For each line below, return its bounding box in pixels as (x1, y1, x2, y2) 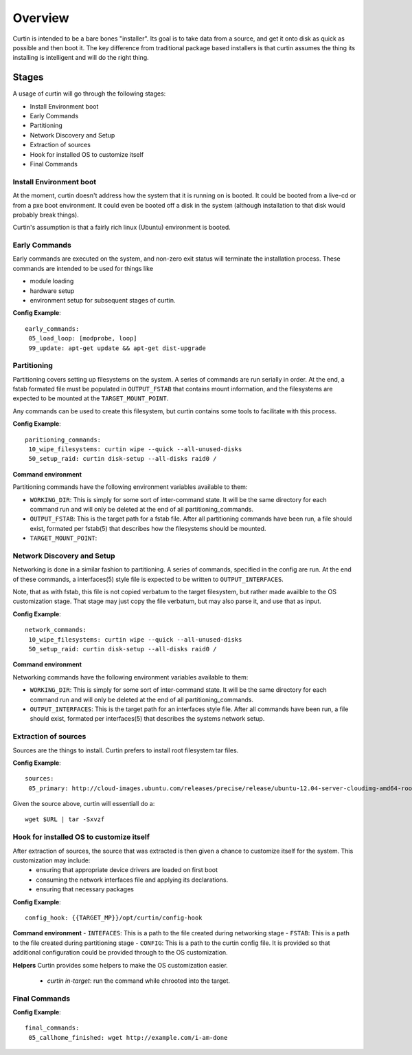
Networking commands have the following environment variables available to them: (12, 673, 249, 681)
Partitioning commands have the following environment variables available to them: (12, 483, 248, 491)
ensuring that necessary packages (36, 885, 134, 893)
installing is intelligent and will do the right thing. (12, 54, 149, 62)
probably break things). (12, 210, 79, 219)
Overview (12, 10, 69, 25)
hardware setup (30, 286, 75, 295)
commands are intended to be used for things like (12, 264, 154, 272)
